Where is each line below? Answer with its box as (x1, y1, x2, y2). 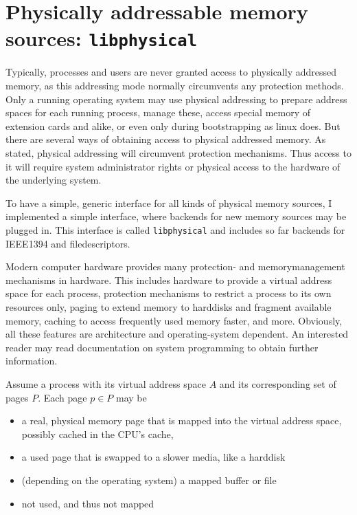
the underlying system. (5, 173, 102, 187)
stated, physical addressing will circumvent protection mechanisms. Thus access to (5, 146, 352, 160)
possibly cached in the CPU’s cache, (21, 426, 174, 441)
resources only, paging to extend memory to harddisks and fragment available (5, 300, 332, 314)
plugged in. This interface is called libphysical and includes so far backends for (5, 222, 345, 237)
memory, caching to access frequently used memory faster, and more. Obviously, (5, 313, 343, 327)
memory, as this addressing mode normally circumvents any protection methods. (5, 78, 344, 93)
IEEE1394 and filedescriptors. (5, 236, 130, 250)
